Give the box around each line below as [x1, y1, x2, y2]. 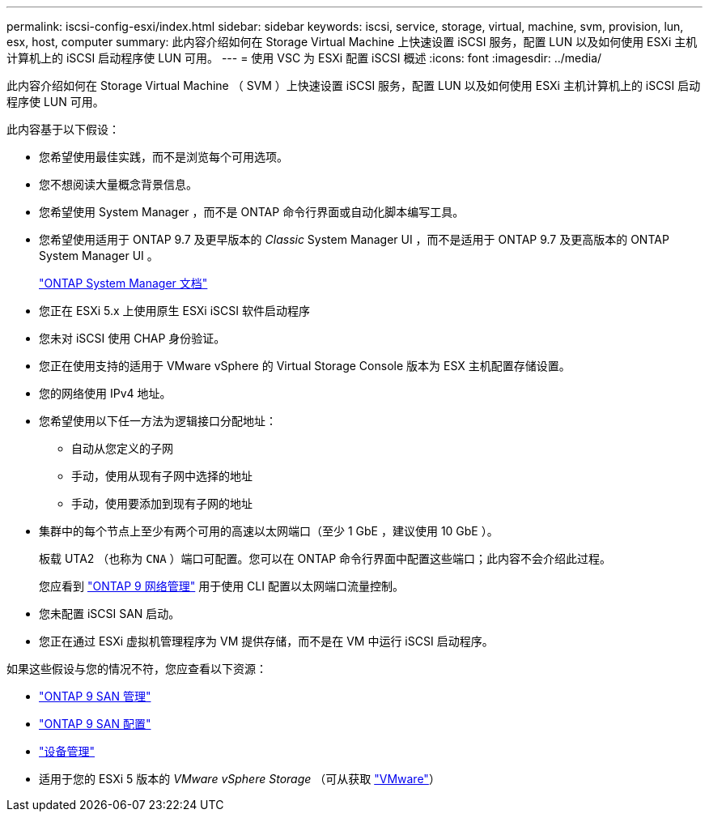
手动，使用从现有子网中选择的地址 [71, 469, 253, 483]
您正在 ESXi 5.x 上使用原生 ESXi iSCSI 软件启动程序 [39, 304, 310, 317]
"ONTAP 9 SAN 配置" [39, 717, 151, 731]
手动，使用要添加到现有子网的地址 [71, 496, 253, 510]
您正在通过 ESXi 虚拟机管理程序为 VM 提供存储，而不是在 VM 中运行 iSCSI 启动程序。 [39, 634, 494, 648]
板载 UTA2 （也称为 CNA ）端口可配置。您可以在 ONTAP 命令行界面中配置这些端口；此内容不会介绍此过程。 [39, 552, 612, 565]
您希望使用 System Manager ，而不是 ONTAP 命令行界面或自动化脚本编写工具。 [39, 205, 465, 219]
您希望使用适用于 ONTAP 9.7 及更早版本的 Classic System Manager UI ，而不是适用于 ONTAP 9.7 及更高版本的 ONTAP [39, 232, 669, 246]
